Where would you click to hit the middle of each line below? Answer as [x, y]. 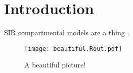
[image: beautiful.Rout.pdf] [73, 49]
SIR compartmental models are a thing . [67, 32]
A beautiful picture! [55, 65]
